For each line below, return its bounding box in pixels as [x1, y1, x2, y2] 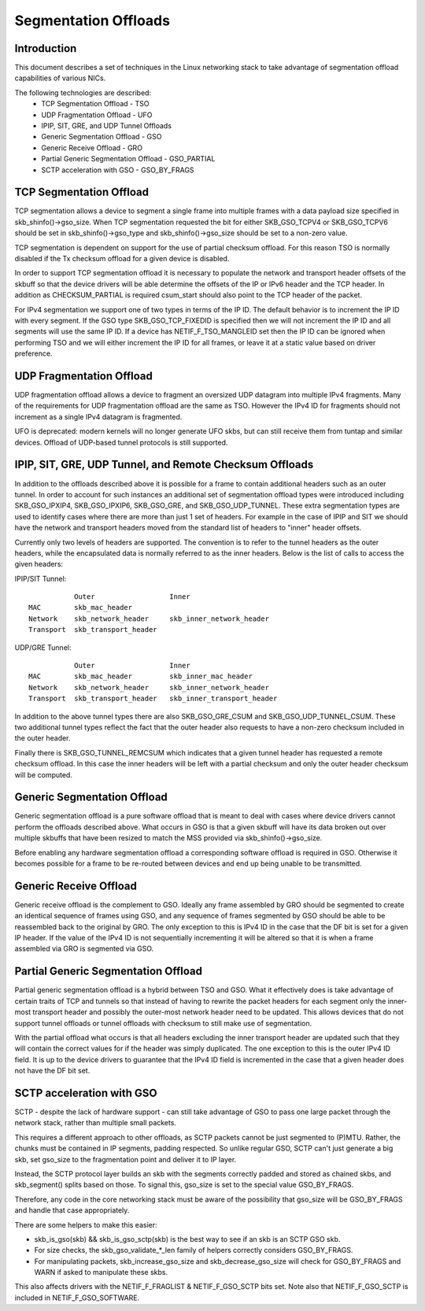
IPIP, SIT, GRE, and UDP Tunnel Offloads [41, 121, 172, 131]
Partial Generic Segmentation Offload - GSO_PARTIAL [41, 154, 216, 164]
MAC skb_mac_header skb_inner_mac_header [28, 672, 253, 681]
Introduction [14, 42, 77, 55]
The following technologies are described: [14, 87, 152, 98]
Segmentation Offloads [14, 12, 171, 29]
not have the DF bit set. [14, 1066, 91, 1076]
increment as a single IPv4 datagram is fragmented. [14, 412, 183, 421]
